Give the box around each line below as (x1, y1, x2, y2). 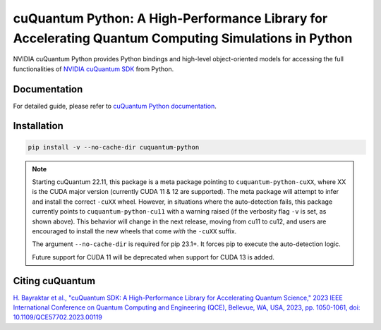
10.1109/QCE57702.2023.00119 (13, 313, 102, 322)
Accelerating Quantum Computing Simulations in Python (13, 30, 353, 46)
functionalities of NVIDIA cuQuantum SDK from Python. (13, 64, 174, 73)
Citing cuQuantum (13, 275, 95, 287)
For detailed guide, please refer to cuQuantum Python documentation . (13, 102, 217, 110)
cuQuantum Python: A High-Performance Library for (13, 11, 328, 26)
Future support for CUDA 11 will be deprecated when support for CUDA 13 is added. (32, 252, 275, 261)
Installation (13, 120, 64, 132)
